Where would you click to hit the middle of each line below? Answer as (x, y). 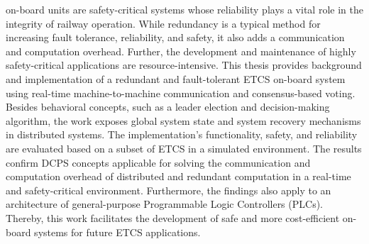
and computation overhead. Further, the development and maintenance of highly (181, 51)
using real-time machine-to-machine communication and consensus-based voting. (181, 93)
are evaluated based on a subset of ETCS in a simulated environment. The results (184, 148)
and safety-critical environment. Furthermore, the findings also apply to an (169, 190)
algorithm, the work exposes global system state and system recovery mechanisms (183, 120)
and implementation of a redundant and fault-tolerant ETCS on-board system (176, 78)
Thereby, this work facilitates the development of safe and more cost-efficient (173, 217)
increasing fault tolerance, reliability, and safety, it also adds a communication (175, 37)
